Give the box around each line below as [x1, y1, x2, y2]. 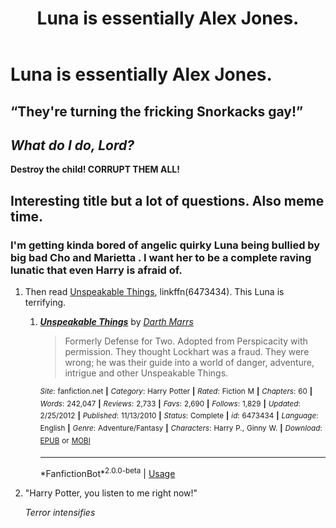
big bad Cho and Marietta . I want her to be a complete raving [10, 250, 312, 264]
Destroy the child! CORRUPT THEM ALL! [10, 163, 180, 176]
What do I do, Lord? [10, 137, 135, 154]
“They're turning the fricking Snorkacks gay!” [10, 103, 304, 120]
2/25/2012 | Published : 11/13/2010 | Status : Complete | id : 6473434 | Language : [39, 411, 319, 421]
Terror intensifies [24, 507, 96, 519]
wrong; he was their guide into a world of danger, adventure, [64, 357, 315, 369]
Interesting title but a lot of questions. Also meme [10, 192, 325, 209]
